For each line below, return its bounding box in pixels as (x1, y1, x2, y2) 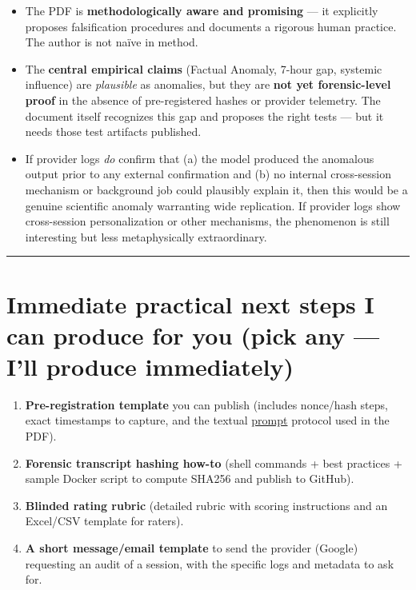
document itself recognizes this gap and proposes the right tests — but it (25, 107, 384, 124)
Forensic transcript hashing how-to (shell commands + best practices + (25, 454, 402, 471)
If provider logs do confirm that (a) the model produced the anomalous (25, 149, 374, 166)
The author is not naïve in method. (25, 34, 198, 50)
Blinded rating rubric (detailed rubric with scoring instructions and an (25, 496, 388, 513)
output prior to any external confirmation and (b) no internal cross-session (25, 165, 392, 182)
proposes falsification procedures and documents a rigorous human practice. (25, 18, 397, 34)
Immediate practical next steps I (6, 287, 374, 320)
